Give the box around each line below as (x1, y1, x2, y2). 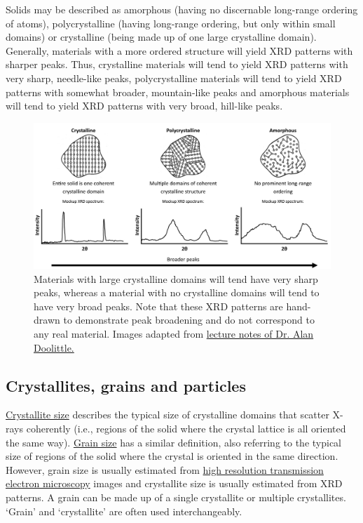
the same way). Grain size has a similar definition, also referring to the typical (6, 435, 342, 449)
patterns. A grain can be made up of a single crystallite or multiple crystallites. (6, 489, 346, 504)
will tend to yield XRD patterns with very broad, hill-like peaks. (6, 98, 283, 113)
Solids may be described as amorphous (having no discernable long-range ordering (6, 2, 358, 16)
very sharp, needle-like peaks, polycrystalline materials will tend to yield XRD (6, 70, 342, 85)
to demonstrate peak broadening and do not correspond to (63, 312, 315, 327)
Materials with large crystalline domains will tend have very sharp (34, 271, 318, 286)
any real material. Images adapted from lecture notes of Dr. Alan (34, 326, 314, 340)
